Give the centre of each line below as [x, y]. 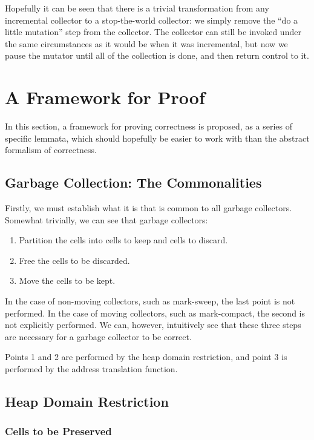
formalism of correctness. [51, 150]
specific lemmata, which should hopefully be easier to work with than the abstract [157, 138]
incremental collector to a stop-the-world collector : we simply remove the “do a [152, 20]
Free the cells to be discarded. [74, 260]
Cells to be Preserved [58, 431]
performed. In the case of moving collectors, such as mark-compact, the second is [155, 313]
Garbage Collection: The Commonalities [133, 182]
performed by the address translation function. [91, 369]
